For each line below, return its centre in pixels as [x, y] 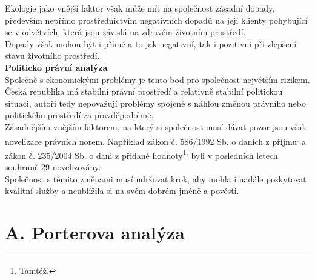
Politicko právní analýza [56, 67]
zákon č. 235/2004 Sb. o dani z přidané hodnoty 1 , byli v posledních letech [141, 154]
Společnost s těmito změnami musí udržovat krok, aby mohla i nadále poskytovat [156, 178]
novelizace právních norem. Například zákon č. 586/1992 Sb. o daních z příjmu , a [155, 140]
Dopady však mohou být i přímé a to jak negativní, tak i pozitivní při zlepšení [151, 43]
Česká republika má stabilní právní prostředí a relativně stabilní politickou [144, 91]
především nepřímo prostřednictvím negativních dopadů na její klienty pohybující [156, 20]
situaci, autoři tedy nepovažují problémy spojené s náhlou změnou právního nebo [156, 103]
